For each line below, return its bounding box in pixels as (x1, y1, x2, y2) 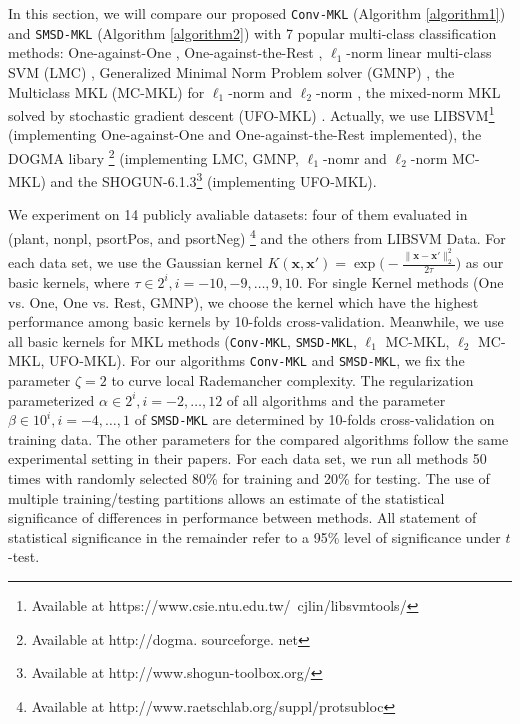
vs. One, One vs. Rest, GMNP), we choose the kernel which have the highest (8, 291, 479, 312)
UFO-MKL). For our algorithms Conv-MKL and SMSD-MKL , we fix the (49, 350, 465, 371)
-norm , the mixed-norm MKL (315, 81, 501, 102)
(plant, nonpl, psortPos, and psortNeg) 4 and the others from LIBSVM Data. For (8, 225, 506, 248)
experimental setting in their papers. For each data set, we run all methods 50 (8, 448, 487, 469)
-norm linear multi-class (346, 42, 492, 63)
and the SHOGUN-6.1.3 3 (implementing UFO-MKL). (50, 168, 377, 191)
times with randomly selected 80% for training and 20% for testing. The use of (8, 468, 490, 489)
